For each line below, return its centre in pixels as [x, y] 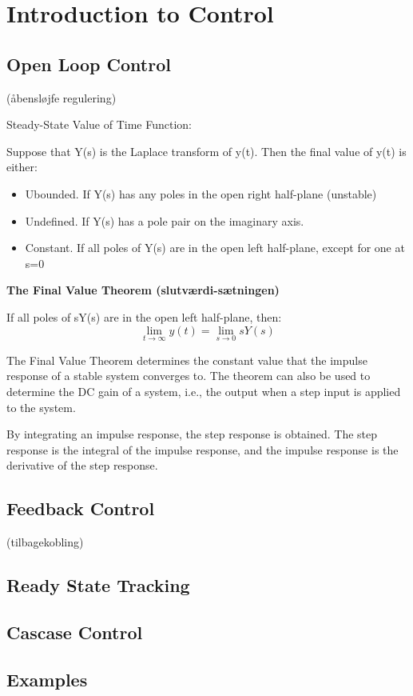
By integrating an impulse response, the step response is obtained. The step [192, 434]
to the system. [41, 407]
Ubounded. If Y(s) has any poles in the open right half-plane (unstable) [201, 193]
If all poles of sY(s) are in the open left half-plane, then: [144, 316]
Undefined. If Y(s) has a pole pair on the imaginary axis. [165, 220]
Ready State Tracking [98, 585]
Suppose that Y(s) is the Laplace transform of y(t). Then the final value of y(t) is [206, 151]
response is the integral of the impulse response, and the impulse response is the [203, 449]
